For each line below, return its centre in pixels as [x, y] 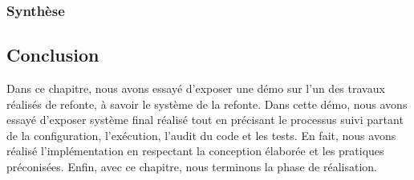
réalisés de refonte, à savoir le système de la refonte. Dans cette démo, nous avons [207, 104]
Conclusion [53, 55]
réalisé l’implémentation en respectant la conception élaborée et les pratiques [195, 151]
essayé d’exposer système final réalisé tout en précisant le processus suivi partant [205, 120]
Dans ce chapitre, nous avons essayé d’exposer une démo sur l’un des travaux [196, 88]
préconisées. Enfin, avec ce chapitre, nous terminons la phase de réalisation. [192, 167]
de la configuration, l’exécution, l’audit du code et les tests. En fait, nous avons [201, 135]
